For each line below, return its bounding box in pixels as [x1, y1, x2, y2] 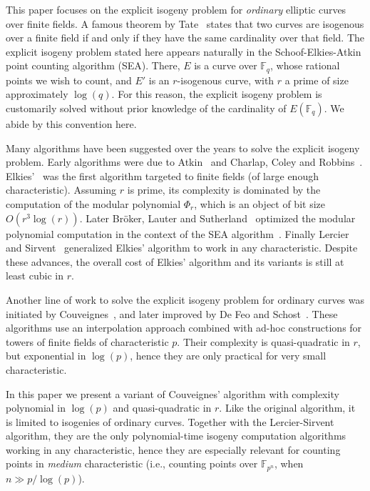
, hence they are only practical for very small [130, 348, 327, 363]
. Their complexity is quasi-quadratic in [177, 334, 350, 349]
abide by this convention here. [6, 116, 137, 132]
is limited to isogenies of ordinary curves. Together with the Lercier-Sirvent [6, 414, 334, 429]
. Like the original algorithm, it [219, 400, 356, 415]
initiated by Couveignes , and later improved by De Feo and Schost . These [6, 306, 338, 321]
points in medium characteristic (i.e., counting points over [6, 456, 258, 471]
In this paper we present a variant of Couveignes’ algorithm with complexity [6, 386, 339, 401]
